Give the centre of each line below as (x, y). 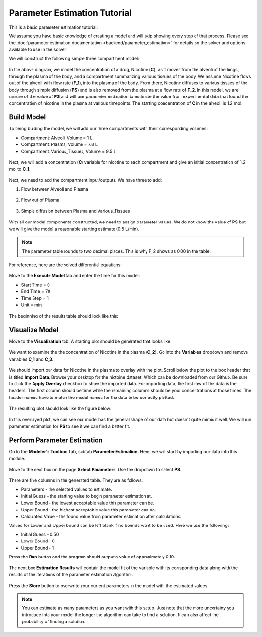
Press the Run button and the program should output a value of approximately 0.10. (92, 557)
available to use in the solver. (38, 49)
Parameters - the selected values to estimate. (66, 489)
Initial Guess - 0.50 (40, 534)
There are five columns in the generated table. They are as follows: (76, 480)
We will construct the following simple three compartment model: (74, 59)
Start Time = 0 (36, 285)
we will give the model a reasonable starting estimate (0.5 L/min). (74, 229)
